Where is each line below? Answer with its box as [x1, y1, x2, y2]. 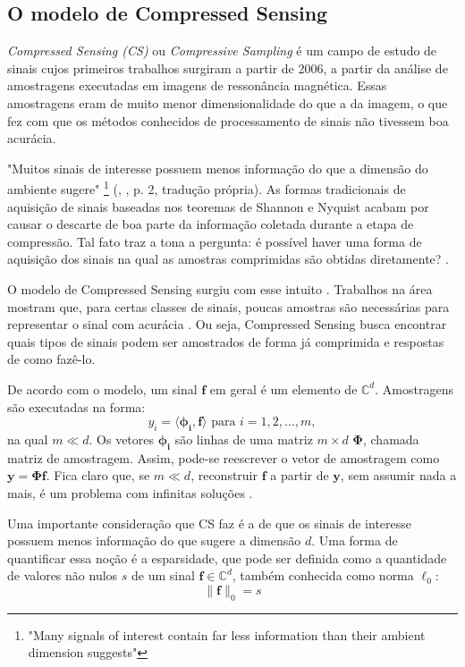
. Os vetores [89, 429, 155, 448]
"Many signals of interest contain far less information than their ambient [28, 625, 426, 644]
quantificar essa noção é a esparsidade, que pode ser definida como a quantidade [7, 548, 447, 567]
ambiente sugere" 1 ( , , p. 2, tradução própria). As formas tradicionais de [7, 177, 406, 198]
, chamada [362, 429, 419, 448]
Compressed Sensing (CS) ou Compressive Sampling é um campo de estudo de [7, 41, 437, 60]
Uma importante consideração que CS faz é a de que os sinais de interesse [7, 513, 412, 532]
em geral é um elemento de [209, 379, 358, 398]
